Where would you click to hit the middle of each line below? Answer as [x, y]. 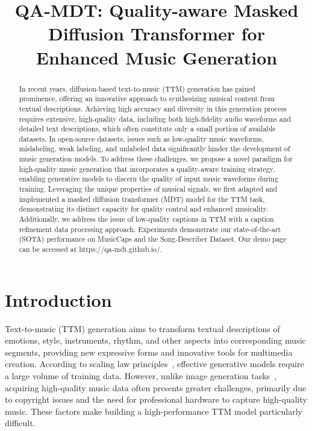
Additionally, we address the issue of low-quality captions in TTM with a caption [146, 219]
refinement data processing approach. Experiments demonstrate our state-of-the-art [150, 229]
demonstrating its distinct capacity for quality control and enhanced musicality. [144, 209]
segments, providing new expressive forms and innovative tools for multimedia [149, 352]
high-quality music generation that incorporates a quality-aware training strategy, [147, 168]
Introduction [58, 299]
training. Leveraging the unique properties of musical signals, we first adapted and [148, 189]
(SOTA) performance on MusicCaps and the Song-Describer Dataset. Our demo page [153, 239]
